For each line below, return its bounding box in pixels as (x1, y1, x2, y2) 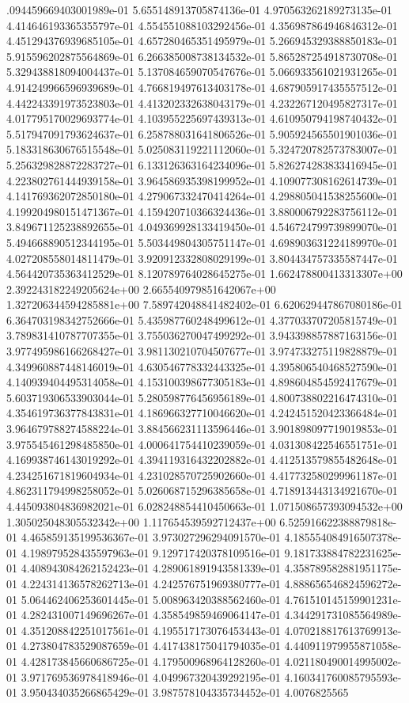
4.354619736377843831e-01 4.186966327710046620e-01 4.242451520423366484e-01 (6, 405, 398, 421)
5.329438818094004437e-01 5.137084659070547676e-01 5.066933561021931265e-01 (6, 63, 398, 80)
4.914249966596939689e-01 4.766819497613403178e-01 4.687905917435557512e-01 (6, 78, 398, 95)
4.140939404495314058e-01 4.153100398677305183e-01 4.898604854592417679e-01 (6, 374, 398, 390)
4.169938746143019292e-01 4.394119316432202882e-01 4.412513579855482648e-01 (6, 451, 398, 468)
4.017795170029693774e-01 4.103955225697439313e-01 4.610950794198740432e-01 (6, 110, 398, 127)
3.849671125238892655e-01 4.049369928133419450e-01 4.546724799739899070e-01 (6, 218, 398, 235)
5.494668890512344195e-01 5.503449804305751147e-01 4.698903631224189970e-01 (6, 234, 398, 250)
